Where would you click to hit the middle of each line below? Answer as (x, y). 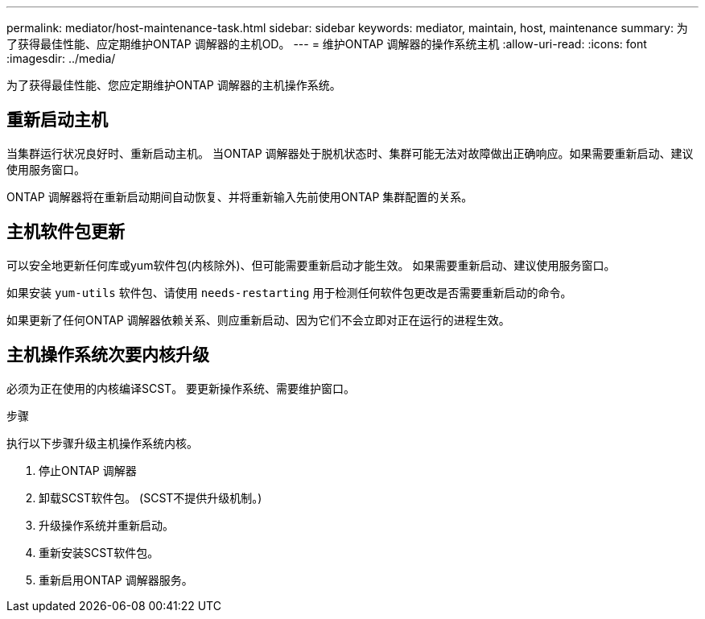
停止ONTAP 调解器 (88, 470)
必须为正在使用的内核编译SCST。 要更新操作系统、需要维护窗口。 (181, 388)
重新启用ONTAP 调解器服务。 (116, 580)
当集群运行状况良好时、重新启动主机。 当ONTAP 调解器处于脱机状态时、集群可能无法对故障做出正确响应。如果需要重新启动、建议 (350, 153)
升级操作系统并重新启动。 (106, 525)
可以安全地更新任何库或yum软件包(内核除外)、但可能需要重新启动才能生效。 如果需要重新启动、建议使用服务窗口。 (311, 265)
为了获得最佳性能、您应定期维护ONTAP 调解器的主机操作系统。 (174, 85)
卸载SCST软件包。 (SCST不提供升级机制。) (150, 497)
